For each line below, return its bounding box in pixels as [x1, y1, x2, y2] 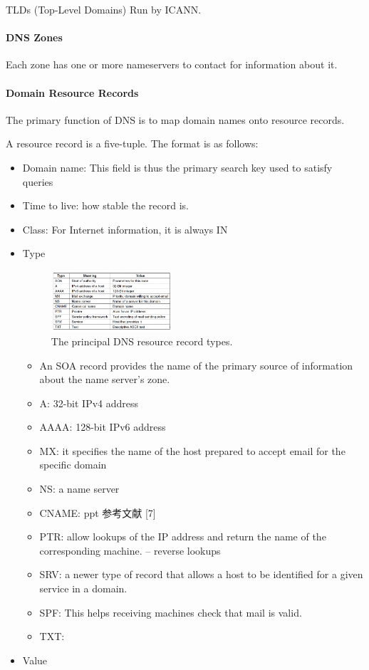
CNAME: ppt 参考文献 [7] [39, 505, 156, 520]
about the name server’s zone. [39, 372, 170, 387]
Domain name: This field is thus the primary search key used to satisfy [22, 159, 333, 174]
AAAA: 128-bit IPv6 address [39, 419, 166, 434]
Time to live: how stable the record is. [22, 198, 189, 213]
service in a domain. [39, 581, 128, 596]
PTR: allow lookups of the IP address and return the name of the [39, 529, 326, 544]
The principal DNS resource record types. [51, 333, 233, 348]
